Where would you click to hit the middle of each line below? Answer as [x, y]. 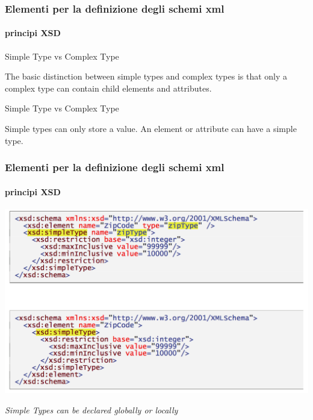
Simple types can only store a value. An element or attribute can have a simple [151, 129]
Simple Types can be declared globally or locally [91, 410]
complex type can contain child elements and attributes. [108, 88]
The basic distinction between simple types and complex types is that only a [146, 76]
